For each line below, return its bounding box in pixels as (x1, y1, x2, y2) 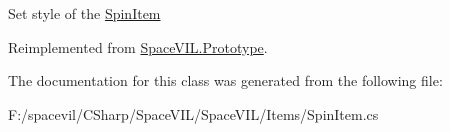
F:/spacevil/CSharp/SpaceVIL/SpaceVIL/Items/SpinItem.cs (8, 103, 379, 124)
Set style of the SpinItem (8, 3, 161, 23)
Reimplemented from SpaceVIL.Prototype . (8, 36, 268, 57)
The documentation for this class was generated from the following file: (8, 70, 443, 91)
